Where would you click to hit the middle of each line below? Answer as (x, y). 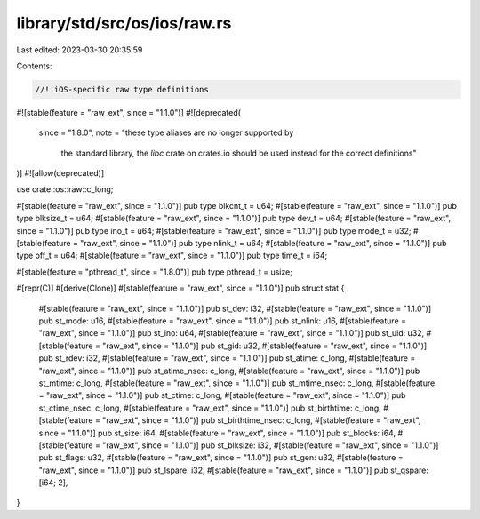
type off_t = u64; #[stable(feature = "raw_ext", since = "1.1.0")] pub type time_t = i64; (172, 256)
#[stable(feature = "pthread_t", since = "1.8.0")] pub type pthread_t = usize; (155, 272)
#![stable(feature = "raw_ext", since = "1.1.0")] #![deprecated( (129, 112)
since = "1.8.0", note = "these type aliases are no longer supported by (166, 132)
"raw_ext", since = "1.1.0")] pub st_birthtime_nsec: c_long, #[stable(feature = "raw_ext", (262, 420)
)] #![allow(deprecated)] (60, 173)
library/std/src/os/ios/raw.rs (124, 23)
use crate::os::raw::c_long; (65, 189)
